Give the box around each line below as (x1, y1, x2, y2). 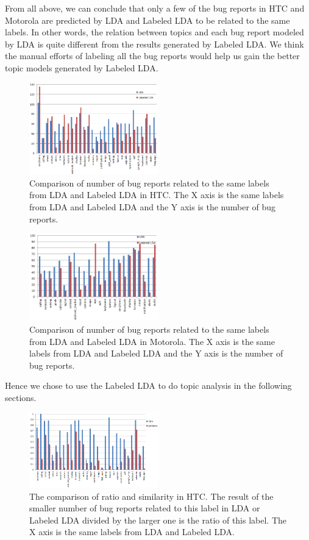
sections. (5, 391, 37, 403)
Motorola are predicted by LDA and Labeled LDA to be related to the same (5, 13, 290, 26)
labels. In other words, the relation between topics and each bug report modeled (5, 26, 304, 38)
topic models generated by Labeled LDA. (5, 61, 158, 74)
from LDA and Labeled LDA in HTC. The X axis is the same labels (29, 188, 284, 201)
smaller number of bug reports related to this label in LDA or (29, 502, 260, 514)
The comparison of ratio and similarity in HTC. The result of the (29, 489, 274, 502)
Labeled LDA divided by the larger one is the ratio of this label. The (29, 513, 287, 526)
